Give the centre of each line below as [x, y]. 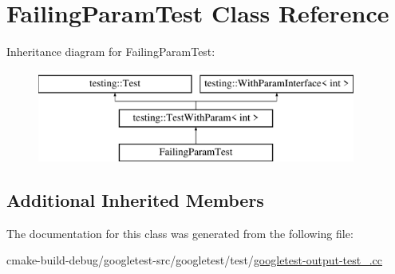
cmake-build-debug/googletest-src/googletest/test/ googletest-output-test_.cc [195, 260]
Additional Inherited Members [135, 200]
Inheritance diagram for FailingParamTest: [111, 52]
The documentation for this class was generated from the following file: [180, 233]
